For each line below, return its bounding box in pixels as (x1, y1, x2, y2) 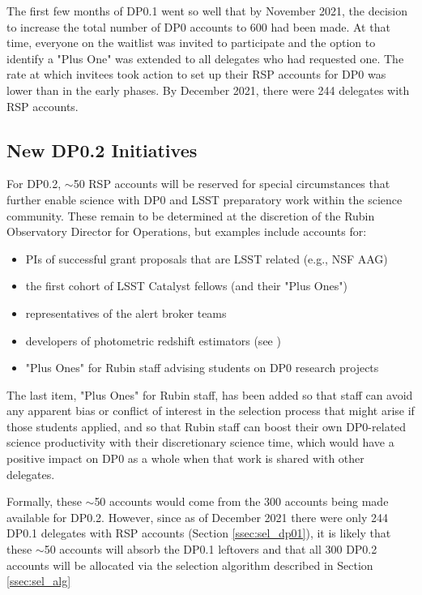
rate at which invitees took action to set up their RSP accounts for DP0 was (6, 66, 386, 83)
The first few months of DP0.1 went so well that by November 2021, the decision (6, 2, 407, 19)
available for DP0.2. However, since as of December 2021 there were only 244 (6, 508, 389, 525)
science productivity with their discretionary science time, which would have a (6, 434, 394, 451)
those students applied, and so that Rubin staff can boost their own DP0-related (6, 417, 407, 434)
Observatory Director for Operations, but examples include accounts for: (6, 223, 367, 240)
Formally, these (6, 493, 82, 510)
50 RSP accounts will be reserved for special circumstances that (73, 175, 390, 192)
